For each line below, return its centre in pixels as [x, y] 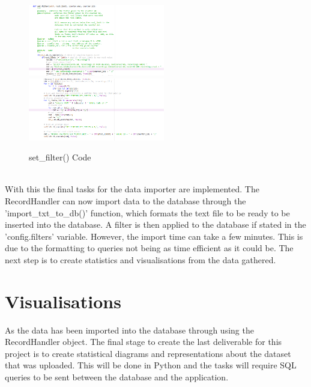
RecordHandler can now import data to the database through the [125, 200]
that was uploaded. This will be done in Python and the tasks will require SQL [151, 365]
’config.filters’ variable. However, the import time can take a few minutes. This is [154, 236]
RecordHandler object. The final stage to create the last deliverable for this [143, 342]
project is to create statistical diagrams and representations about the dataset [148, 353]
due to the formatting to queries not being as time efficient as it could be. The [149, 248]
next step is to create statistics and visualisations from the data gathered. [140, 259]
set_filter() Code [60, 157]
